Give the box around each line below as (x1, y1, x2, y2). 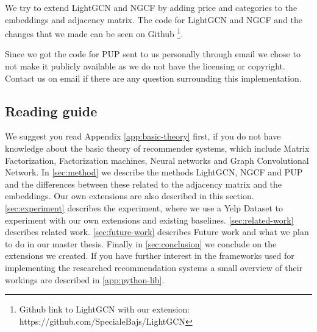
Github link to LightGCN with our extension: (19, 303, 190, 316)
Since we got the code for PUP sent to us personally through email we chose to (5, 48, 301, 60)
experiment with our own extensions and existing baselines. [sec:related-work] (5, 213, 294, 226)
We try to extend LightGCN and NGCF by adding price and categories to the (5, 1, 297, 13)
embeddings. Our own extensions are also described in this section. (5, 189, 254, 202)
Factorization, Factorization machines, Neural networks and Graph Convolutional (5, 154, 309, 166)
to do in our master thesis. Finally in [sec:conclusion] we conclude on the (5, 237, 277, 250)
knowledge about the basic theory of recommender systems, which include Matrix (5, 142, 310, 155)
